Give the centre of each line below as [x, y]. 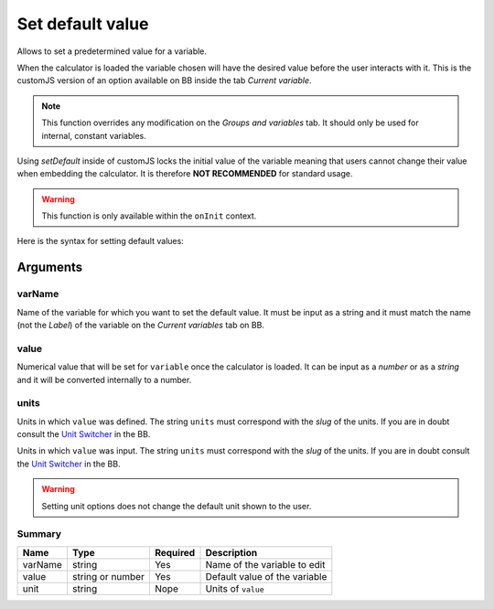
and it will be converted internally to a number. [104, 379]
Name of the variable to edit [265, 564]
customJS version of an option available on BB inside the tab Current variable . [164, 80]
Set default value [83, 24]
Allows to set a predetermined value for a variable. [112, 51]
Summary [39, 534]
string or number [108, 576]
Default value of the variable [266, 576]
